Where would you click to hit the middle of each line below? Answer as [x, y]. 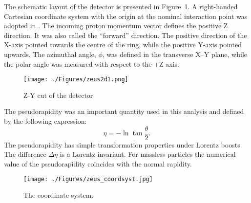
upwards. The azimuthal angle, [50, 54]
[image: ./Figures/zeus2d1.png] [76, 80]
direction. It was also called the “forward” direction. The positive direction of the [125, 35]
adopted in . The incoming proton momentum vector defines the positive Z [116, 26]
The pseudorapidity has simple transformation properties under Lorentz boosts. [123, 144]
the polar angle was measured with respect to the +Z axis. [92, 64]
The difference [25, 154]
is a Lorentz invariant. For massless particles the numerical [148, 154]
